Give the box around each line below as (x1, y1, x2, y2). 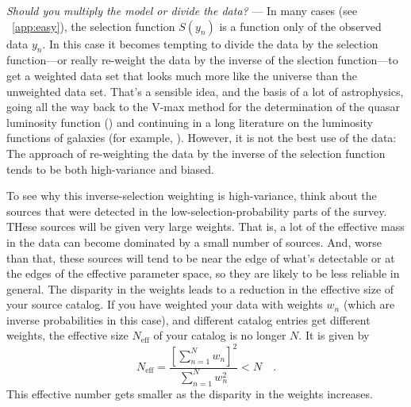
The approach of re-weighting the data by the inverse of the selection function (6, 144, 386, 161)
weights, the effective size (6, 327, 129, 344)
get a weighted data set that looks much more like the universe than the (6, 67, 358, 83)
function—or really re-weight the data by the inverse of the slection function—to (6, 52, 398, 68)
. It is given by (298, 327, 370, 344)
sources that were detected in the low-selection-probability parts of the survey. (6, 202, 387, 219)
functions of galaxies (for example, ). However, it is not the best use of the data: (6, 129, 397, 146)
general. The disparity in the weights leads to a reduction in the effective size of (6, 280, 394, 297)
